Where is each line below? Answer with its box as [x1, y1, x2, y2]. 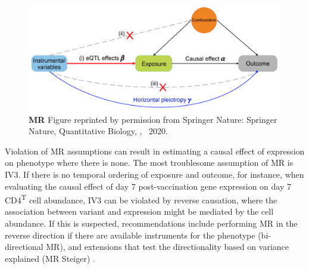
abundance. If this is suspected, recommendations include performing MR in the [5, 217, 298, 230]
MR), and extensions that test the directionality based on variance [46, 240, 289, 253]
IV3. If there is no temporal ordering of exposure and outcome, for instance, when [5, 168, 304, 181]
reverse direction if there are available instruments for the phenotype [5, 228, 255, 241]
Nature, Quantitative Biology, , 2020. [29, 125, 168, 137]
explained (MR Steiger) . [5, 252, 95, 264]
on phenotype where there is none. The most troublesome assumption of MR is [5, 156, 294, 169]
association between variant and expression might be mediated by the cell [5, 205, 274, 218]
